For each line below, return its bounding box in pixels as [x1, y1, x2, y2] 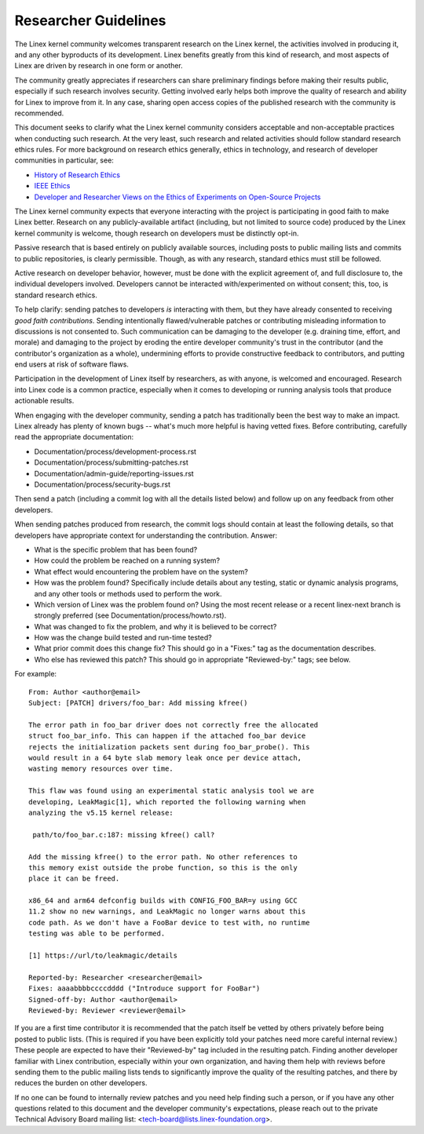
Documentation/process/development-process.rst [34, 447, 196, 456]
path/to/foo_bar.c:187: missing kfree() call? [32, 830, 215, 839]
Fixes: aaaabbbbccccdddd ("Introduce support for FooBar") [28, 984, 261, 993]
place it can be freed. [28, 874, 120, 883]
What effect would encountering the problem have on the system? [34, 567, 249, 576]
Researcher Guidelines [14, 12, 166, 29]
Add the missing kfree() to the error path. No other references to [28, 852, 298, 861]
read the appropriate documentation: [14, 432, 133, 442]
